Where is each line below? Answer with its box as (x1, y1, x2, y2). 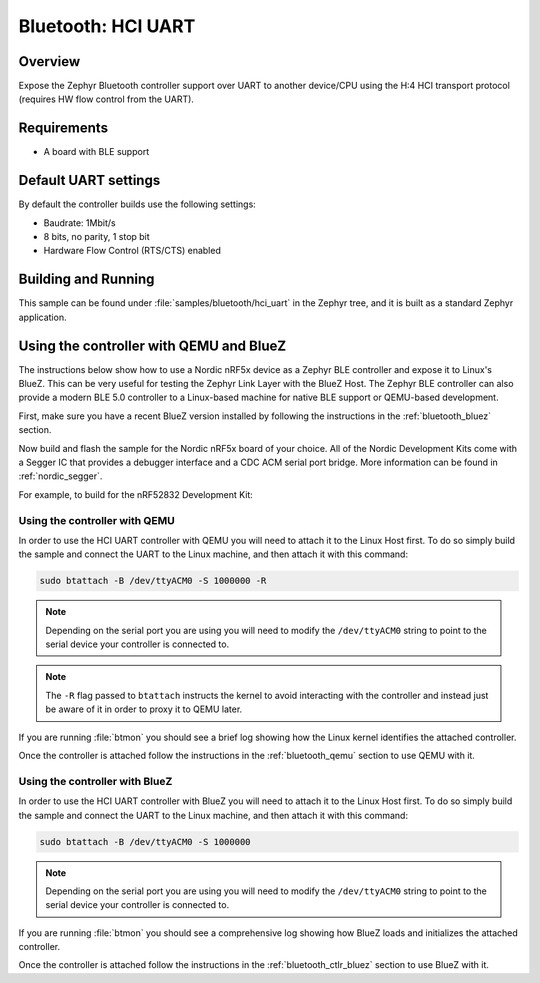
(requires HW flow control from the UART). (18, 93, 195, 105)
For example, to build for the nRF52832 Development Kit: (18, 488, 254, 500)
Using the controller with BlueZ (18, 774, 173, 788)
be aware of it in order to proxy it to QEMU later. (45, 703, 243, 715)
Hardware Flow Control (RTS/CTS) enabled (43, 245, 222, 257)
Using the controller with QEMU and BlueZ (18, 337, 287, 354)
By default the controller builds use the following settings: (18, 198, 257, 210)
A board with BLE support (43, 146, 150, 158)
